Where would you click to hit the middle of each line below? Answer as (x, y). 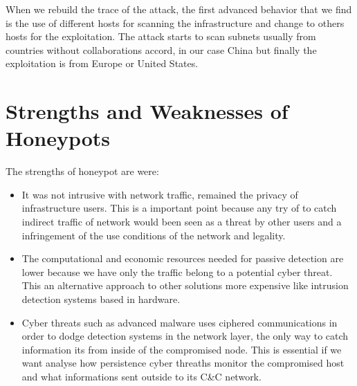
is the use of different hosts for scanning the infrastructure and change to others (175, 22)
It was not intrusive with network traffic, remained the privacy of (160, 194)
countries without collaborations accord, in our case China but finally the (161, 49)
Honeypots (58, 138)
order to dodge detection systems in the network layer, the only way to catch (185, 336)
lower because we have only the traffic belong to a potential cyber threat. (177, 272)
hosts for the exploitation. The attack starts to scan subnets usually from (161, 36)
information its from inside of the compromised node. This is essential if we (182, 349)
